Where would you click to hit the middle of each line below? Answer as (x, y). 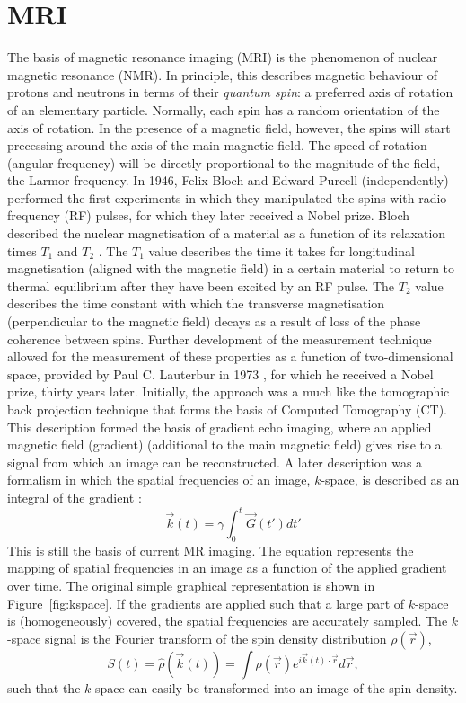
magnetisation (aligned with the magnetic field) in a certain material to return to (231, 268)
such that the (44, 687)
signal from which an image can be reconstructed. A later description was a (215, 462)
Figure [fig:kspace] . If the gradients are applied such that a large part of (206, 603)
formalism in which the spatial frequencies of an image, (159, 480)
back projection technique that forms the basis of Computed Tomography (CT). (227, 409)
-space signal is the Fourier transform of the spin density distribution (197, 638)
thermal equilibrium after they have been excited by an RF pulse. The (201, 285)
